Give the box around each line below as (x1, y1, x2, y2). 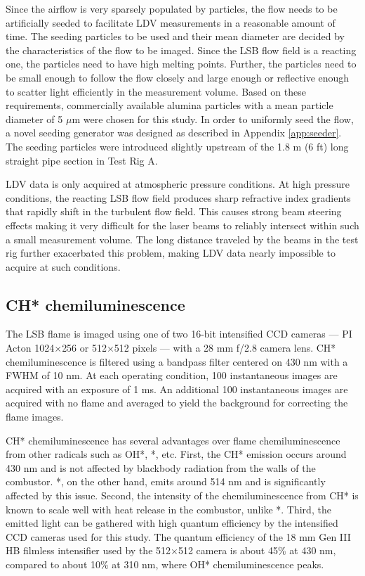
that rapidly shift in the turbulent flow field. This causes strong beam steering (6, 204, 342, 219)
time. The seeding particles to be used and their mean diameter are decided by (6, 29, 345, 44)
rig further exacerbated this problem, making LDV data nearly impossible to (6, 245, 336, 260)
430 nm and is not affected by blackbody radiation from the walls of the (6, 460, 316, 475)
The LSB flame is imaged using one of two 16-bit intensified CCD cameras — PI (6, 326, 352, 341)
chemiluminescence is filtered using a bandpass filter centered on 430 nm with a (6, 354, 348, 369)
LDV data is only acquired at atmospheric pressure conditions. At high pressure (6, 177, 350, 191)
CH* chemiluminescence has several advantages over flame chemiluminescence (6, 433, 340, 447)
